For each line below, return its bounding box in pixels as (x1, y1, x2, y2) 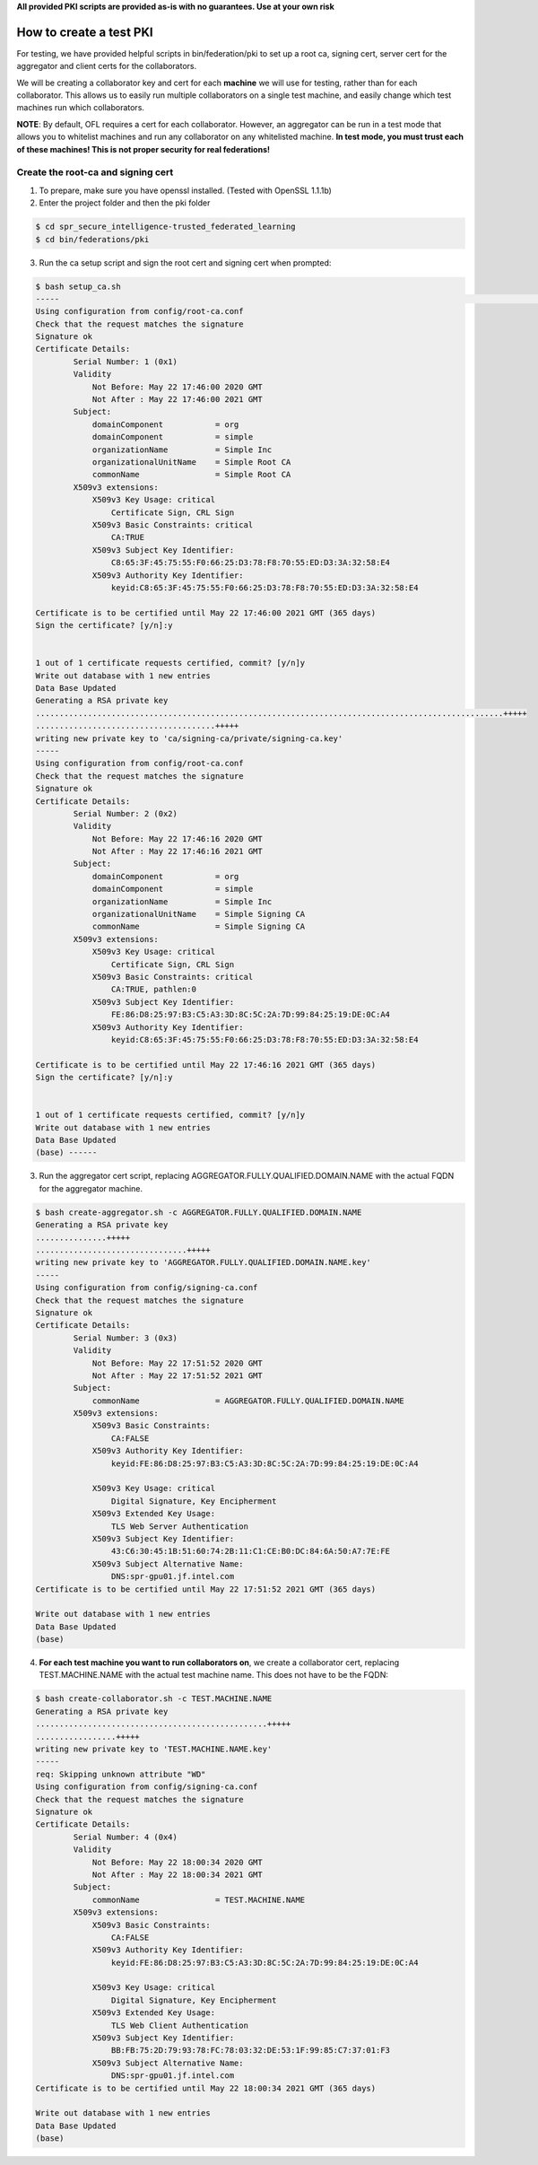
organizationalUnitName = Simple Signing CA (91, 909, 306, 920)
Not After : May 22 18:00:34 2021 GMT (91, 1869, 264, 1880)
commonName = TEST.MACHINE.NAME (91, 1894, 306, 1905)
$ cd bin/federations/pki (35, 234, 150, 244)
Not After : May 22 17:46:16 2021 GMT (91, 846, 264, 857)
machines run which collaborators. (16, 102, 145, 113)
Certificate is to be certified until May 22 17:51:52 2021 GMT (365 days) (35, 1584, 377, 1594)
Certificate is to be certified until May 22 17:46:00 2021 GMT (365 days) (35, 607, 377, 618)
